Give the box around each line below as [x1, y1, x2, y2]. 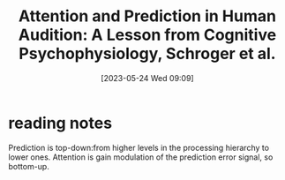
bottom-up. [8, 161, 49, 171]
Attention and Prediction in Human [18, 6, 277, 26]
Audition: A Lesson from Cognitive [18, 25, 277, 45]
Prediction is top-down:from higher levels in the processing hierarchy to [8, 142, 270, 153]
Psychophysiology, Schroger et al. [19, 44, 276, 64]
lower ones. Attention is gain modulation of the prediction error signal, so [8, 152, 274, 162]
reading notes [8, 113, 112, 133]
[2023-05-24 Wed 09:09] [100, 72, 195, 83]
